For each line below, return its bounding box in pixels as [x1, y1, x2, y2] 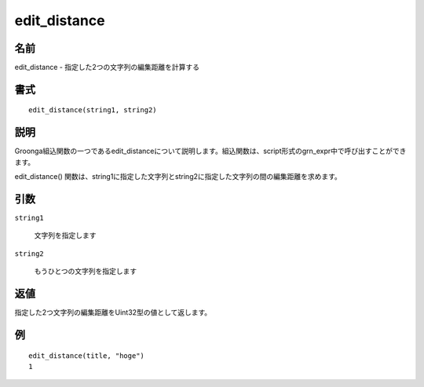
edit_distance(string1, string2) [28, 106, 157, 115]
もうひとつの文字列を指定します [34, 267, 137, 276]
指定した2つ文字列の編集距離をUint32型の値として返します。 [14, 308, 212, 317]
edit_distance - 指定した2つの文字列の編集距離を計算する [14, 63, 200, 72]
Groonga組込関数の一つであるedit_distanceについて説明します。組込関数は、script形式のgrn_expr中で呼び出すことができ [14, 146, 407, 156]
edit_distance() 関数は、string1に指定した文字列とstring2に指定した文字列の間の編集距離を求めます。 [14, 172, 342, 181]
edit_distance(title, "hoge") [28, 351, 145, 360]
